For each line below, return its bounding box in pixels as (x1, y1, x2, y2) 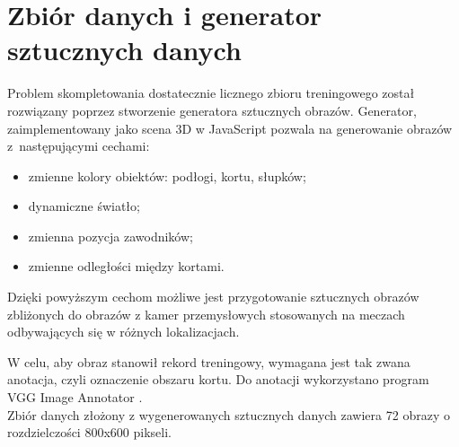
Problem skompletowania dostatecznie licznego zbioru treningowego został (7, 83, 415, 102)
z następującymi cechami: (7, 136, 150, 155)
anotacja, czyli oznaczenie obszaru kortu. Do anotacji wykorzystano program (7, 370, 429, 389)
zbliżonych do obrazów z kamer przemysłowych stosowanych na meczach (7, 304, 405, 323)
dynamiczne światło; (28, 197, 140, 215)
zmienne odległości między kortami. (28, 257, 225, 276)
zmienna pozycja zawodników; (28, 226, 193, 245)
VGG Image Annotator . (7, 388, 143, 407)
